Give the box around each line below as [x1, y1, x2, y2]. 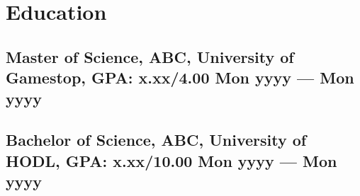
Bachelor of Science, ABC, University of [6, 129, 307, 151]
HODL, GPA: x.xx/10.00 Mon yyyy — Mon [6, 149, 337, 171]
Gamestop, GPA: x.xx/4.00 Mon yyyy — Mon [6, 67, 354, 88]
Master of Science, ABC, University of [6, 45, 294, 67]
